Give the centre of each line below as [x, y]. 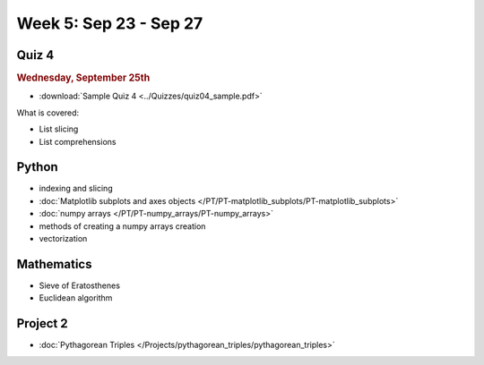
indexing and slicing [76, 189]
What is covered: [48, 113]
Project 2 [42, 323]
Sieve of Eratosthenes [80, 285]
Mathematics [54, 264]
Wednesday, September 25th [83, 78]
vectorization [63, 238]
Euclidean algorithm [76, 298]
